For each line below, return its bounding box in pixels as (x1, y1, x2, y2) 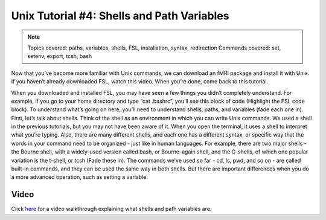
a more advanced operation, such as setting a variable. (11, 173, 148, 181)
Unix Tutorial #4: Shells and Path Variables (11, 9, 229, 22)
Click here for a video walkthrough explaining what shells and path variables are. (11, 205, 212, 213)
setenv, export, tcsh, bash (27, 53, 92, 60)
